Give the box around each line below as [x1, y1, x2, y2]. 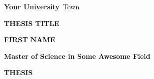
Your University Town [4, 1, 80, 11]
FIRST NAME [4, 34, 56, 45]
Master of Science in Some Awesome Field [4, 51, 151, 61]
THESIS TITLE [4, 18, 60, 28]
